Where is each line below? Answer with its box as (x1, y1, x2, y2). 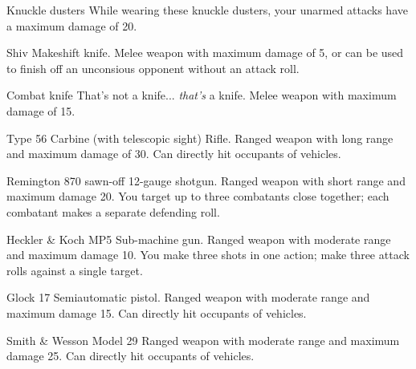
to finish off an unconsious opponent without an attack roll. (6, 59, 300, 76)
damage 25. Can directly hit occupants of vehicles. (6, 347, 255, 364)
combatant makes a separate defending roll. (6, 203, 220, 220)
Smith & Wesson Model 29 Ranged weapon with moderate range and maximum (6, 331, 400, 348)
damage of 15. (6, 102, 75, 119)
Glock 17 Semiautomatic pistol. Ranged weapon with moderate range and (6, 289, 370, 306)
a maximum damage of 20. (6, 17, 137, 34)
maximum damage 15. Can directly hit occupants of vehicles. (6, 304, 307, 321)
